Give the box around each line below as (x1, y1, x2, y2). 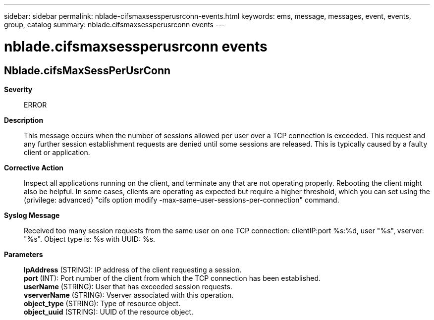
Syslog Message (4, 211, 60, 219)
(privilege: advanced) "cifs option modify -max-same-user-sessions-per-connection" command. (24, 195, 339, 204)
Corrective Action (4, 163, 63, 172)
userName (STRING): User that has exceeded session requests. (24, 282, 232, 291)
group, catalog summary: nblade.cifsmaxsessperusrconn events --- (4, 20, 225, 29)
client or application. (24, 148, 90, 157)
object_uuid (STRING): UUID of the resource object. (24, 307, 194, 316)
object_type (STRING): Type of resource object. (24, 299, 181, 308)
